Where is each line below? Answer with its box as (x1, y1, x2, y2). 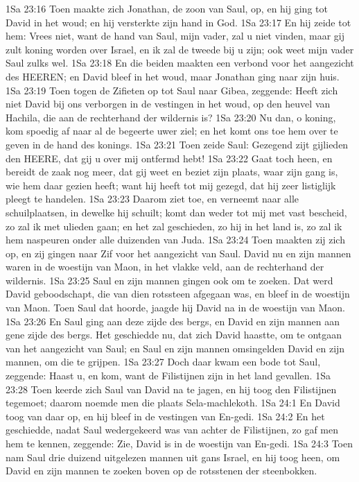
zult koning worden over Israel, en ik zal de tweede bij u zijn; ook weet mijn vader (6, 42, 354, 56)
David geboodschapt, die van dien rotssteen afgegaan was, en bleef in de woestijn (6, 286, 350, 301)
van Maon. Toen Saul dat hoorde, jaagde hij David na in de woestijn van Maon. (6, 300, 345, 315)
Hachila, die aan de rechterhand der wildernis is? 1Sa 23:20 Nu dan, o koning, (6, 110, 336, 124)
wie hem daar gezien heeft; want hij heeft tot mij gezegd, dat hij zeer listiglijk (6, 178, 336, 192)
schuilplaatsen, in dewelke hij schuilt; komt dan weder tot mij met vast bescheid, (6, 205, 347, 219)
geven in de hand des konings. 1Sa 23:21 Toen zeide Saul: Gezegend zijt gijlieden (6, 137, 349, 151)
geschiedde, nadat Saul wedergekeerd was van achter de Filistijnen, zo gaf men (6, 422, 339, 437)
